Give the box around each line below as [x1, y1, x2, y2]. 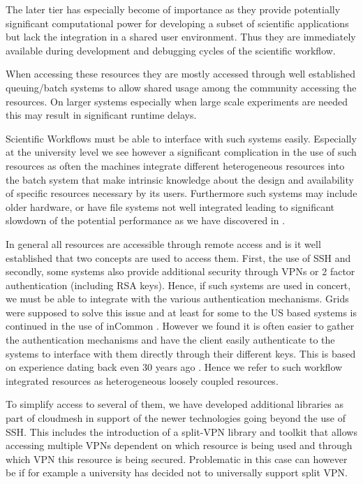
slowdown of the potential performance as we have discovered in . [6, 213, 286, 228]
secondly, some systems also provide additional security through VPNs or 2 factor [6, 264, 355, 279]
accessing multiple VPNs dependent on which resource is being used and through [6, 438, 353, 453]
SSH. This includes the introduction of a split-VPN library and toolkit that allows [6, 424, 357, 439]
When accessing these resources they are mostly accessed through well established [6, 66, 355, 81]
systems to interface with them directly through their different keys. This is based [6, 346, 356, 360]
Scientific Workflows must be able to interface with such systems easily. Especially [6, 131, 357, 145]
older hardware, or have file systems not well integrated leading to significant [6, 199, 335, 214]
